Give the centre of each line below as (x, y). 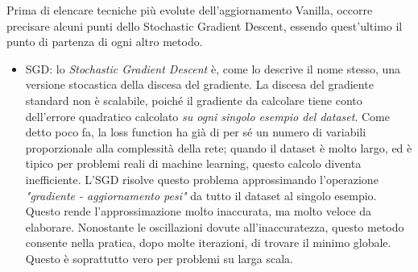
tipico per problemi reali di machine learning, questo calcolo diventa (193, 163)
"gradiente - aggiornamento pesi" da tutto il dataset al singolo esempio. (201, 195)
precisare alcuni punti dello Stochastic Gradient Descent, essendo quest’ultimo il (205, 25)
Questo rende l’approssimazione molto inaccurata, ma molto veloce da (199, 211)
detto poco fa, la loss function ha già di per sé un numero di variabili (196, 132)
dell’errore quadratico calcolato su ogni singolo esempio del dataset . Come (207, 116)
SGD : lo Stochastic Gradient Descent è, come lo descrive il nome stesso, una (213, 68)
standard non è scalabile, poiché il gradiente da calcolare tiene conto (194, 100)
